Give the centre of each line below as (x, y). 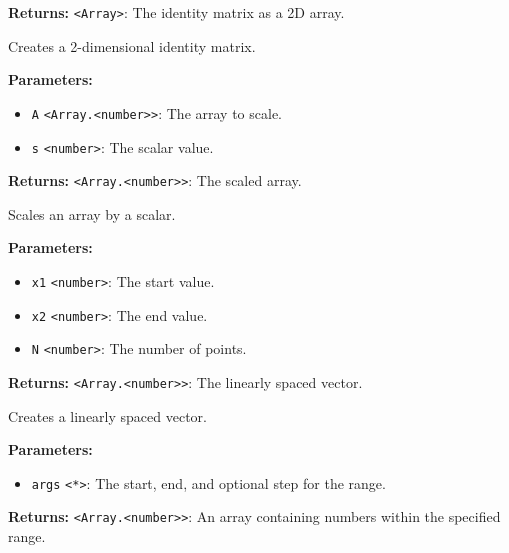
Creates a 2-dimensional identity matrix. (132, 45)
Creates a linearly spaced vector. (107, 415)
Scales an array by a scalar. (92, 213)
